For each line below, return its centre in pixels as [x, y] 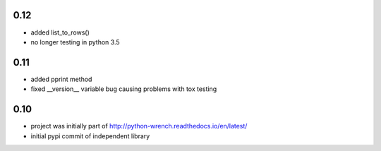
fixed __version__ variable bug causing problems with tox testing [124, 89]
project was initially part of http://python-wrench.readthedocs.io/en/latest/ [139, 126]
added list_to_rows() [60, 32]
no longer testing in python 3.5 [75, 42]
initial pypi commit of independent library [90, 136]
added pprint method [61, 79]
